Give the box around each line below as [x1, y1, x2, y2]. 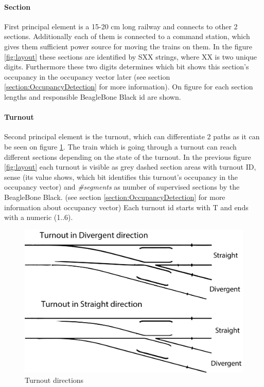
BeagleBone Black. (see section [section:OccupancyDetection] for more [4, 191, 225, 202]
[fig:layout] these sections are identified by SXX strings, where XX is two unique [4, 51, 257, 62]
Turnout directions [25, 374, 84, 385]
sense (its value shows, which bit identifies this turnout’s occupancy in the [4, 171, 238, 182]
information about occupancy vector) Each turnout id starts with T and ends [4, 201, 249, 212]
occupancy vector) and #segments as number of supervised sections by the [4, 181, 240, 192]
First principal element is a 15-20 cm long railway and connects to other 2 [4, 21, 238, 31]
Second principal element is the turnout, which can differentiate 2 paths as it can [4, 131, 260, 142]
